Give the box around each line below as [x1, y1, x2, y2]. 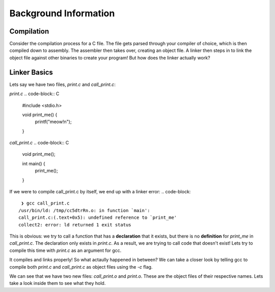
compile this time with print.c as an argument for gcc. [9, 247, 122, 253]
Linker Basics [9, 68, 53, 76]
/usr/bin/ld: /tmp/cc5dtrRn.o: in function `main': [18, 208, 150, 213]
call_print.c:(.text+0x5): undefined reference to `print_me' [18, 215, 177, 221]
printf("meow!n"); [35, 119, 72, 125]
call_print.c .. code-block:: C [9, 140, 69, 146]
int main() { [22, 160, 46, 166]
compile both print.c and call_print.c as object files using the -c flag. [9, 264, 153, 270]
